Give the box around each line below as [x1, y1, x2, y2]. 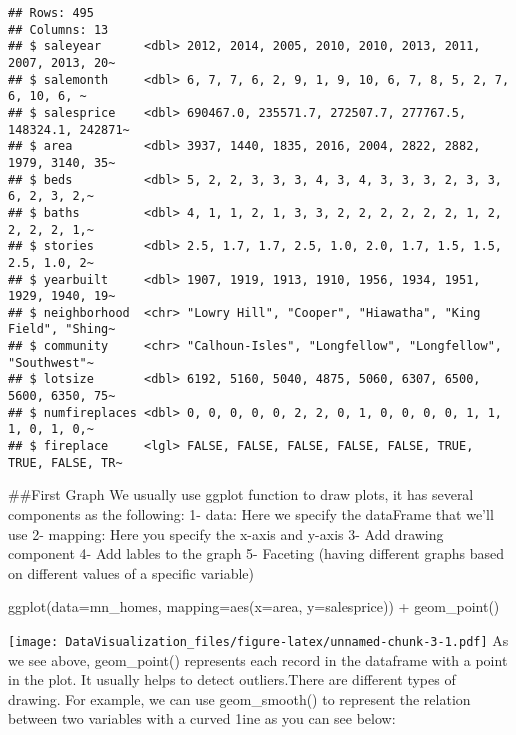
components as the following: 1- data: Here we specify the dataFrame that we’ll [8, 503, 494, 524]
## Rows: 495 [8, 6, 94, 20]
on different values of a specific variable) [8, 562, 254, 583]
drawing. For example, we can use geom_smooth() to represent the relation [8, 688, 471, 709]
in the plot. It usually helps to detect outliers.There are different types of [8, 669, 456, 690]
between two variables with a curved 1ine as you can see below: [8, 708, 396, 729]
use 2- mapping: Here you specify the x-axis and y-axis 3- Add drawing [8, 523, 444, 544]
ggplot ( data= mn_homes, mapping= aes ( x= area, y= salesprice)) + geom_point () [8, 596, 500, 617]
